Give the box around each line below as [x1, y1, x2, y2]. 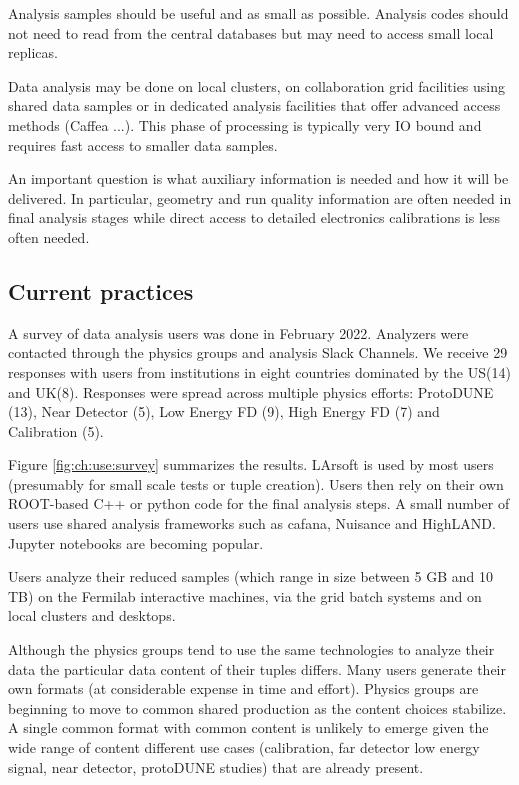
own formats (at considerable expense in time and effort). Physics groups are [8, 678, 479, 699]
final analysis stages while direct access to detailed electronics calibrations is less [8, 207, 501, 228]
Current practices [8, 275, 194, 306]
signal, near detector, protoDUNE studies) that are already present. [8, 756, 424, 777]
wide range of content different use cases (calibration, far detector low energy [8, 737, 480, 758]
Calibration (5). [8, 420, 104, 441]
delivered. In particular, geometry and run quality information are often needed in [8, 187, 512, 208]
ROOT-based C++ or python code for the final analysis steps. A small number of [8, 493, 510, 514]
